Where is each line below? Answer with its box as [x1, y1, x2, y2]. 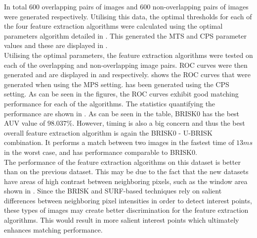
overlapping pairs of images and [42, 1, 138, 11]
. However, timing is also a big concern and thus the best [72, 118, 245, 128]
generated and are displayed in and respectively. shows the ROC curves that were [4, 69, 251, 80]
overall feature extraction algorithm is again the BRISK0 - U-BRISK [4, 127, 213, 138]
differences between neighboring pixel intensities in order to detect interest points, [4, 195, 252, 205]
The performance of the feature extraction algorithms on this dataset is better [4, 156, 241, 167]
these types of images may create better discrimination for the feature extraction [4, 205, 249, 215]
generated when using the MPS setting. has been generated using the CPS [4, 79, 229, 89]
